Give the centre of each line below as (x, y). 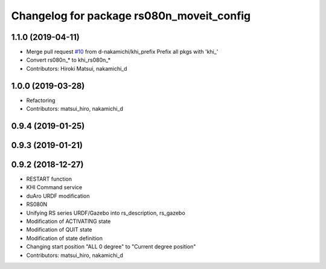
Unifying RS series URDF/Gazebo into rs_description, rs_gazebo (106, 213)
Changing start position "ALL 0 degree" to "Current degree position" (111, 247)
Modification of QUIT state (59, 230)
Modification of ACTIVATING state (69, 221)
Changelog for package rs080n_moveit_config (131, 16)
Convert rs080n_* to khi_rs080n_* (69, 60)
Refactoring (41, 100)
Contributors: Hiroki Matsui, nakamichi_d (77, 68)
